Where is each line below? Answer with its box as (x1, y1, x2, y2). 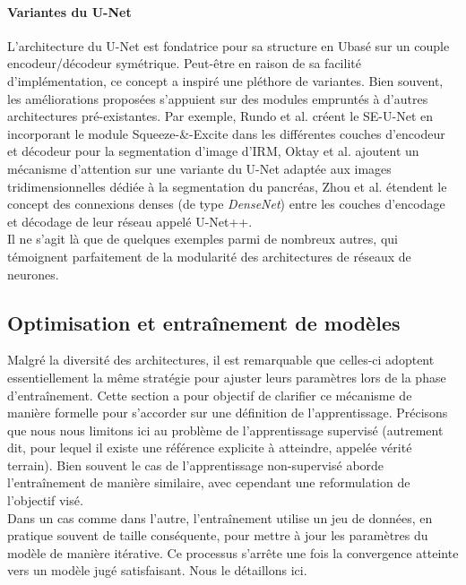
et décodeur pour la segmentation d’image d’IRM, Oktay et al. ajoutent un (7, 142, 419, 160)
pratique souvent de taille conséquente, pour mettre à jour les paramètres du (7, 526, 428, 545)
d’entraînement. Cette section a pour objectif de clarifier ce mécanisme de (7, 385, 412, 404)
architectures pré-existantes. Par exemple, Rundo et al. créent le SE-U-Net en (7, 107, 434, 125)
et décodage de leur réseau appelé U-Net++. (7, 211, 253, 230)
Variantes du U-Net (7, 2, 132, 21)
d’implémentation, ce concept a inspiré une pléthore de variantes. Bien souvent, (7, 71, 444, 90)
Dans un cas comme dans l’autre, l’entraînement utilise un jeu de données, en (7, 508, 433, 527)
